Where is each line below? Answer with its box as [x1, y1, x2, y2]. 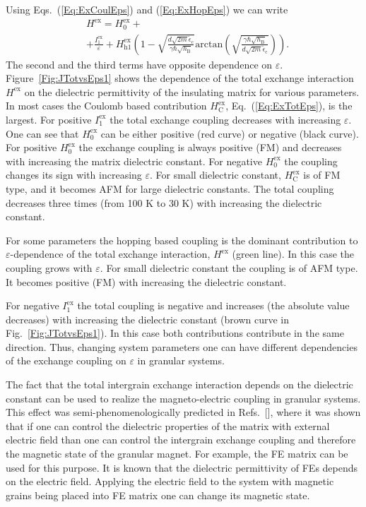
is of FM [303, 167, 341, 182]
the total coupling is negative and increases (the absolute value [77, 298, 350, 313]
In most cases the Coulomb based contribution [6, 98, 207, 113]
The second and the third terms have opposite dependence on [6, 56, 273, 71]
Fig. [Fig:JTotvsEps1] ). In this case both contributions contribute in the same [6, 326, 344, 340]
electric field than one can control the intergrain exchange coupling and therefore [6, 432, 356, 447]
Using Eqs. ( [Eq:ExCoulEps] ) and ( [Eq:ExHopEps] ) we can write [6, 2, 288, 16]
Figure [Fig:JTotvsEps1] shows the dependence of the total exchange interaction [6, 71, 354, 85]
